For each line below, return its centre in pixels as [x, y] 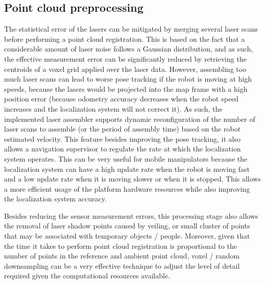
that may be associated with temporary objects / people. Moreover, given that [127, 236]
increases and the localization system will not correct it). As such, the [113, 108]
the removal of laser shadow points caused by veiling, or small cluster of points [127, 226]
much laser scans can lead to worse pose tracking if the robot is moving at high [128, 79]
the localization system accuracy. [55, 199]
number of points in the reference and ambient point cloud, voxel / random [122, 256]
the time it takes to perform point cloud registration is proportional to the [121, 246]
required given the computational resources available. [87, 276]
